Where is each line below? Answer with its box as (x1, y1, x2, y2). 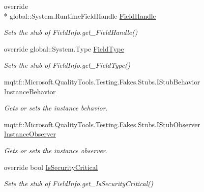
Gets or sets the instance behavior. (4, 103, 108, 113)
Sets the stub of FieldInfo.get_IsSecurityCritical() (4, 178, 153, 189)
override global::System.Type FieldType (4, 43, 124, 54)
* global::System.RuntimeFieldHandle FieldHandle (4, 10, 156, 21)
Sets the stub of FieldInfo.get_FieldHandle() (4, 27, 138, 37)
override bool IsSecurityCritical (4, 162, 98, 172)
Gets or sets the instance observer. (4, 145, 108, 155)
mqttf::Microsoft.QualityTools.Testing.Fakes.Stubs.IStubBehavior (4, 76, 200, 86)
